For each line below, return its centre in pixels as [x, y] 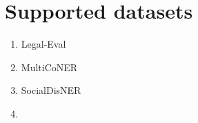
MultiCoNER [49, 67]
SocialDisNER [51, 90]
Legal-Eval [43, 44]
